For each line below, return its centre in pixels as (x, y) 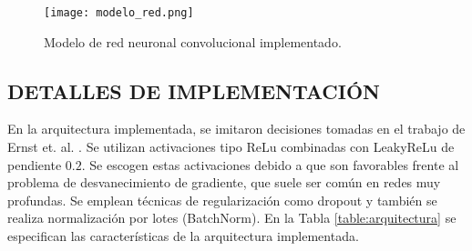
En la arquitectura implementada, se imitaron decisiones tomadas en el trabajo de (236, 129)
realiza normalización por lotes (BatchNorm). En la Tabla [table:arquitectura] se (232, 218)
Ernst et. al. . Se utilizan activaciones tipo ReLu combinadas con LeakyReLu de (231, 147)
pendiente (35, 164)
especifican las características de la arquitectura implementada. (183, 236)
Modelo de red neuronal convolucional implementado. (193, 41)
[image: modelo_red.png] (119, 13)
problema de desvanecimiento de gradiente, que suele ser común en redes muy (224, 182)
